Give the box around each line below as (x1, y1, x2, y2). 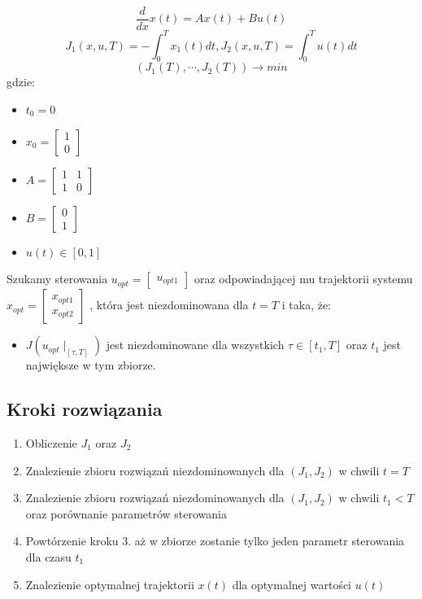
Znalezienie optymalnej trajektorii (25, 575, 194, 592)
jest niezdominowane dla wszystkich (106, 336, 285, 353)
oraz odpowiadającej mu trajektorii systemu (194, 270, 413, 287)
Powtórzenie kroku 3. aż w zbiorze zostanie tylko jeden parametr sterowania (25, 532, 405, 549)
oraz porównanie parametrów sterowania (25, 505, 228, 522)
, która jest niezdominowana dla (89, 296, 249, 313)
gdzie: (7, 73, 35, 90)
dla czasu (25, 548, 72, 565)
